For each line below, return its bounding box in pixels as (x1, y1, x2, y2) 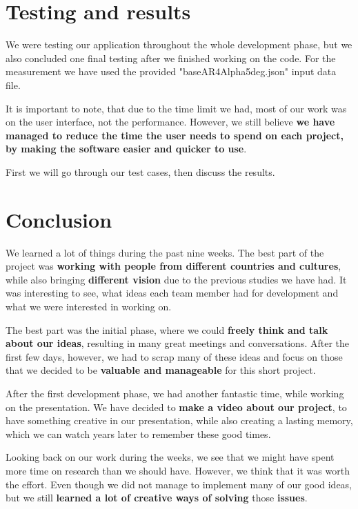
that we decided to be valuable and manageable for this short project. (6, 363, 316, 377)
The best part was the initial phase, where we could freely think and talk (6, 322, 328, 337)
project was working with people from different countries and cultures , (6, 259, 341, 273)
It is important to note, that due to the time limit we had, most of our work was (6, 101, 347, 115)
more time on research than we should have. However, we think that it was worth (6, 463, 350, 477)
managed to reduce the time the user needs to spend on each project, (6, 128, 344, 142)
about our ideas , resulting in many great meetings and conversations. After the (6, 336, 349, 350)
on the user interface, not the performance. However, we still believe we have (6, 114, 335, 129)
